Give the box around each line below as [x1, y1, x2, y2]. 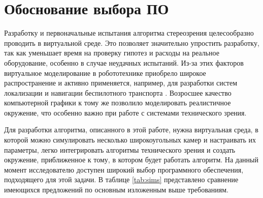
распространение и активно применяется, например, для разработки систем [4, 77, 238, 88]
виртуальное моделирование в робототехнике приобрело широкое [4, 67, 206, 78]
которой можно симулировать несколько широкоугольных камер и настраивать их [4, 134, 256, 145]
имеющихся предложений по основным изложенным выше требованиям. [4, 184, 228, 195]
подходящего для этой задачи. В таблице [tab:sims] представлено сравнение [4, 174, 239, 185]
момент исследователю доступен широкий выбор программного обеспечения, [4, 164, 244, 175]
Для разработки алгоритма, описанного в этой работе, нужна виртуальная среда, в [4, 124, 258, 135]
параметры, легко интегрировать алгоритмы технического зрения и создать [4, 144, 236, 155]
